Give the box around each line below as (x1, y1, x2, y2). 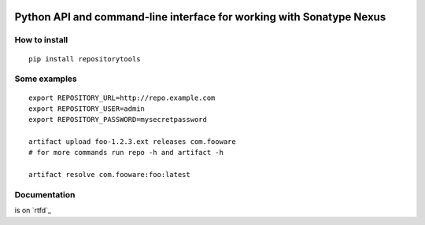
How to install (14, 35, 68, 46)
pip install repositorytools (28, 54, 141, 63)
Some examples (14, 73, 78, 84)
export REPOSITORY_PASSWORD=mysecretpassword (28, 115, 208, 124)
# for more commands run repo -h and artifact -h (28, 148, 224, 157)
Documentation (14, 190, 76, 201)
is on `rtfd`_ (14, 205, 51, 216)
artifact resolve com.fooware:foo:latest (28, 170, 190, 179)
